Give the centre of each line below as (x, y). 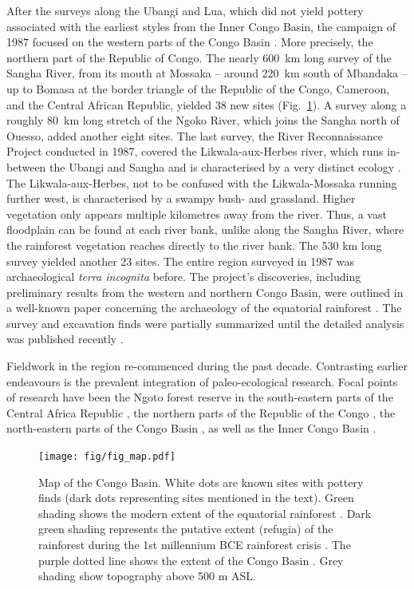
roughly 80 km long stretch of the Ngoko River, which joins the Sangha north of (203, 120)
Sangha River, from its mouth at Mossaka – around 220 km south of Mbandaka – (207, 73)
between (26, 166)
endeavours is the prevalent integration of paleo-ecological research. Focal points (202, 381)
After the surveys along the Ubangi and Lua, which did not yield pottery (185, 10)
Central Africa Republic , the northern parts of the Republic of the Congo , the (201, 412)
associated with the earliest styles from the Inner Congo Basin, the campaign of (201, 26)
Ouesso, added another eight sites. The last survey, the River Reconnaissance (195, 135)
